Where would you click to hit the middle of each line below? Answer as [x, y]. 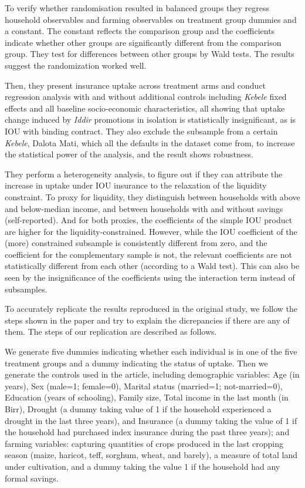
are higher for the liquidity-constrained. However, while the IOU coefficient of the [151, 231]
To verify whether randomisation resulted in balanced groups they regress [137, 8]
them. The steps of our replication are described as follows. [111, 331]
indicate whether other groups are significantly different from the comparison [143, 42]
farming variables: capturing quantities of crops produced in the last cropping [144, 443]
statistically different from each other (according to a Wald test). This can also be [152, 266]
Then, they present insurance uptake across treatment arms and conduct [135, 85]
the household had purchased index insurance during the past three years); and [147, 432]
